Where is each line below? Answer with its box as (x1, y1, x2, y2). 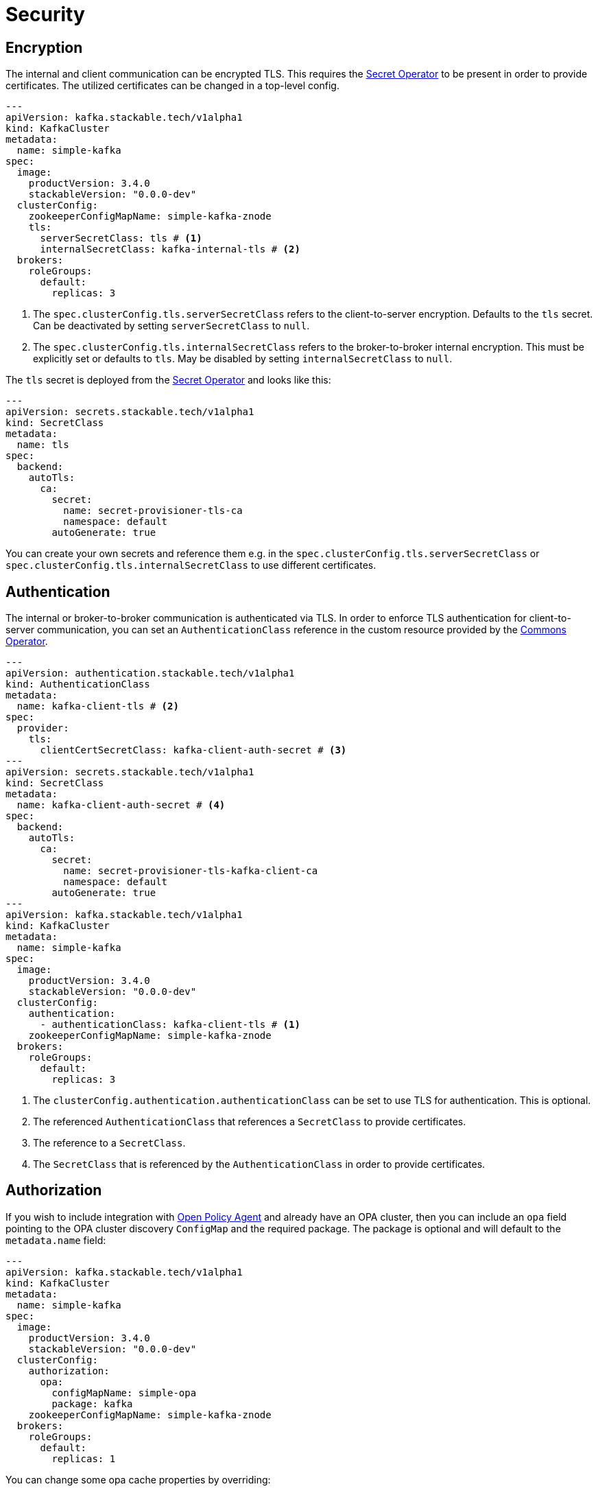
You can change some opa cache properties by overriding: (5, 1473, 271, 1486)
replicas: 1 (51, 1453, 116, 1464)
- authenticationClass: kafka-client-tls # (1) (40, 1019, 300, 1031)
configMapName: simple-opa (51, 1387, 197, 1398)
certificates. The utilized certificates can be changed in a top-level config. (5, 80, 339, 92)
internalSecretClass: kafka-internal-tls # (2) (40, 244, 300, 255)
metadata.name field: (5, 1234, 106, 1246)
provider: (16, 723, 69, 734)
